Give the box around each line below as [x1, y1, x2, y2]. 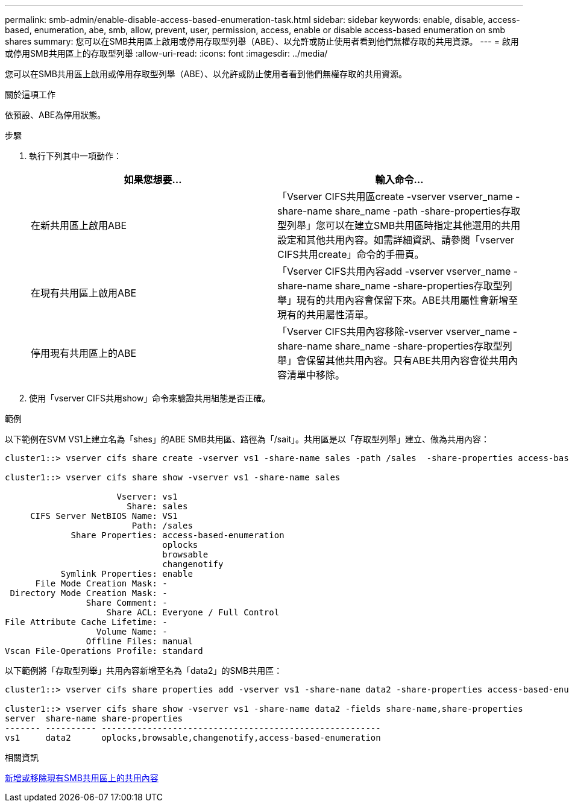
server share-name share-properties [5, 714, 183, 723]
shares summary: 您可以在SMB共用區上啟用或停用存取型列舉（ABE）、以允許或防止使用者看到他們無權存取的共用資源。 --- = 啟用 [5, 36, 519, 46]
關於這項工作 [5, 89, 55, 99]
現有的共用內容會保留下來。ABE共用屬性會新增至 [297, 294, 518, 306]
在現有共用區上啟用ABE [31, 287, 137, 299]
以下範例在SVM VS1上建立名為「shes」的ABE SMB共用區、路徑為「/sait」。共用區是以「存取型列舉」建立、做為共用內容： [5, 434, 490, 444]
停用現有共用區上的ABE [31, 347, 137, 359]
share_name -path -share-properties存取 [335, 205, 521, 217]
